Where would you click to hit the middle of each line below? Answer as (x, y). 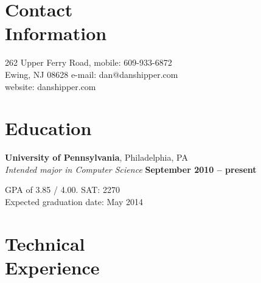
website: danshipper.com (50, 86)
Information (56, 33)
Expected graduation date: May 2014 (74, 201)
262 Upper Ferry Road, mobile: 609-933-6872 (89, 62)
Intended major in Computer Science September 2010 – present (131, 169)
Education (48, 128)
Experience (52, 267)
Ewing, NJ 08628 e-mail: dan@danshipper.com (92, 74)
